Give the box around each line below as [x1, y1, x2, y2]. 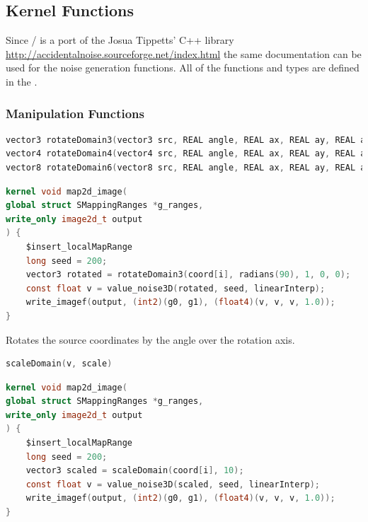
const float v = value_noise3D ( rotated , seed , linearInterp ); [25, 283, 326, 294]
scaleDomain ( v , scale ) [6, 359, 113, 369]
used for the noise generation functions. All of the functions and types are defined [6, 60, 360, 75]
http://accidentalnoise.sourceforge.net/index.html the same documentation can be [6, 46, 362, 61]
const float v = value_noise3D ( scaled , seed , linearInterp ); [25, 479, 320, 489]
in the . [6, 74, 38, 88]
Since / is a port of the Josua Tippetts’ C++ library [6, 33, 234, 47]
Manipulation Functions [6, 104, 144, 122]
